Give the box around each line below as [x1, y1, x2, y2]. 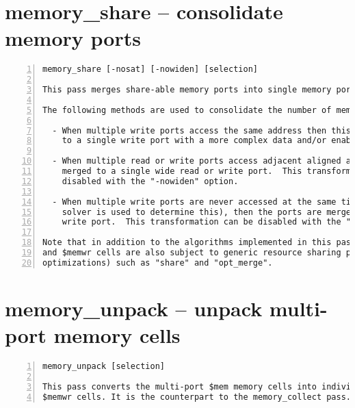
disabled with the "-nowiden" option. [62, 176, 239, 186]
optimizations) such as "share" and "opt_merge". [42, 257, 273, 268]
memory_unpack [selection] [42, 361, 165, 372]
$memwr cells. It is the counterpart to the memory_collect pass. [42, 392, 352, 402]
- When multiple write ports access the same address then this [52, 125, 352, 136]
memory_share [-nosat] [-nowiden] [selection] [42, 64, 258, 75]
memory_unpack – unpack [5, 294, 263, 322]
